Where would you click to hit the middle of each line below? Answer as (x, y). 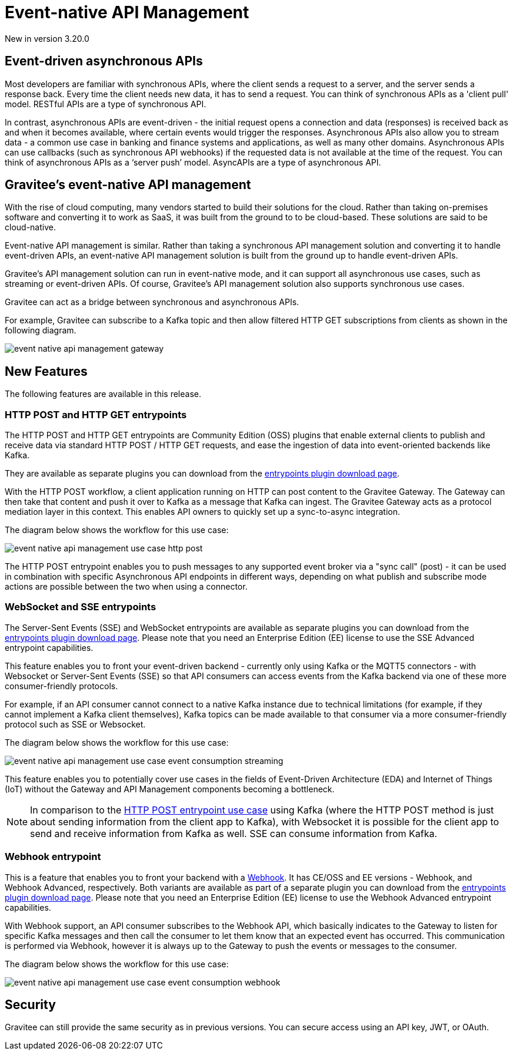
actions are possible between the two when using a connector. (126, 587)
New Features (46, 371)
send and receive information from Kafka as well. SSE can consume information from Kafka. (234, 833)
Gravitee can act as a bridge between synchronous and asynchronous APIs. (152, 302)
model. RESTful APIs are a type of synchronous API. (106, 104)
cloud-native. (30, 227)
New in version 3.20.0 (47, 38)
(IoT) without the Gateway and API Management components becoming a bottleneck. (170, 789)
